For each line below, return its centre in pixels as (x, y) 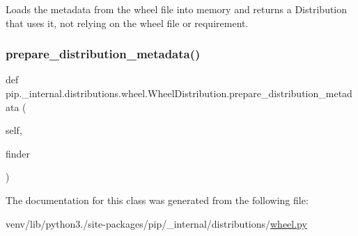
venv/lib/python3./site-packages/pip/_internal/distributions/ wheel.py (156, 223)
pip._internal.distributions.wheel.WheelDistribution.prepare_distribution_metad (179, 93)
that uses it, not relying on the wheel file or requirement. (127, 23)
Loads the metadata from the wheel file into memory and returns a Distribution (177, 9)
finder (18, 153)
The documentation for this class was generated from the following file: (157, 200)
